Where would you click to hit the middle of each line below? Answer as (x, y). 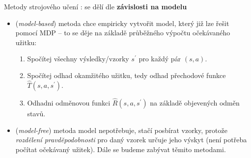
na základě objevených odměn (195, 103)
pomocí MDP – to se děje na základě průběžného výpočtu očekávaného (123, 33)
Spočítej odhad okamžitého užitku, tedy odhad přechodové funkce (126, 75)
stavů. (36, 113)
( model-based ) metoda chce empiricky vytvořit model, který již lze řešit (122, 23)
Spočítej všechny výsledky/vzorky (78, 59)
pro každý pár (160, 59)
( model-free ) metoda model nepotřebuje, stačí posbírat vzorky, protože (121, 130)
